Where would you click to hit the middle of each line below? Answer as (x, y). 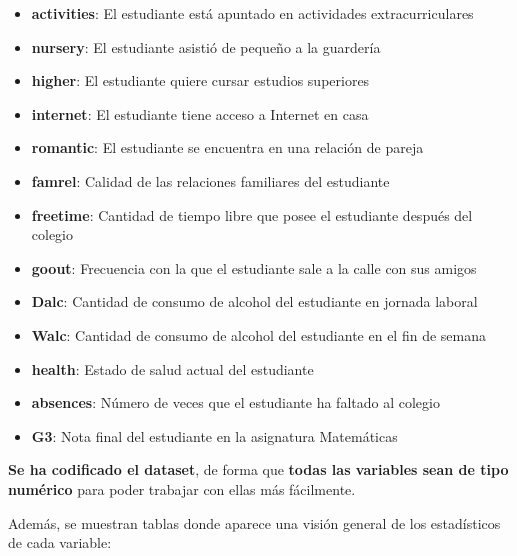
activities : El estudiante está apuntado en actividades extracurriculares (252, 13)
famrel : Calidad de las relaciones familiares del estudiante (210, 180)
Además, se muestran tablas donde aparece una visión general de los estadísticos (254, 522)
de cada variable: (60, 542)
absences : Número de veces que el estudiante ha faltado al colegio (235, 402)
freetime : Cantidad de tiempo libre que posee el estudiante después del (252, 214)
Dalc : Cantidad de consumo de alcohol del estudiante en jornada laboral (254, 301)
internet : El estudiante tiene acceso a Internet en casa (200, 113)
